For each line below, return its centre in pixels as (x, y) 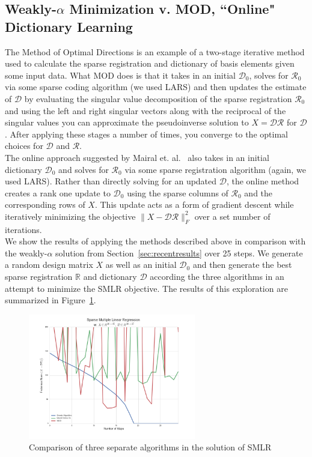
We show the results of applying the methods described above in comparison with (155, 241)
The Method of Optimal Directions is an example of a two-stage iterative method (155, 51)
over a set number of (232, 216)
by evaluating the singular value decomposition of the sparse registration (158, 98)
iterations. (23, 229)
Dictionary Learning (69, 26)
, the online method (263, 181)
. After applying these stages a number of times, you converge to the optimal (146, 134)
